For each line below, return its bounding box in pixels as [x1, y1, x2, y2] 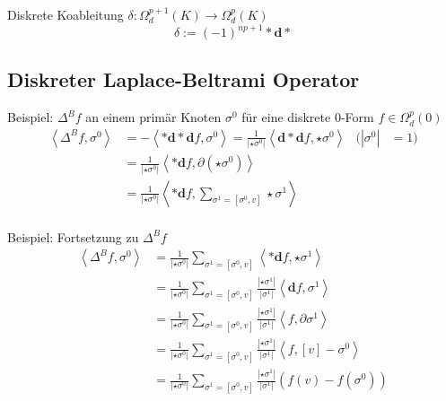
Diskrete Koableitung [7, 5, 124, 23]
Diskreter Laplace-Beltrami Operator [7, 65, 360, 93]
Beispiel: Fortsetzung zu [7, 227, 139, 246]
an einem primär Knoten [85, 108, 222, 126]
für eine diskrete [241, 108, 331, 126]
